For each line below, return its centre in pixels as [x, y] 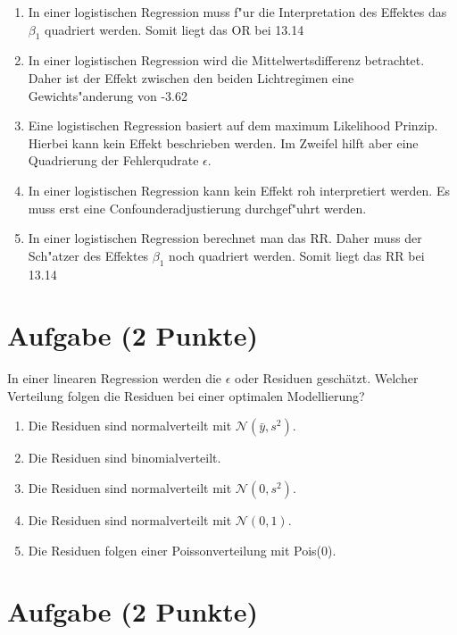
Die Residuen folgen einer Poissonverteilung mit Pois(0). [182, 550]
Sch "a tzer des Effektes [88, 255]
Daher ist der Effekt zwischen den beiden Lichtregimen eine [191, 77]
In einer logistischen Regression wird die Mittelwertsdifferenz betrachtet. [226, 60]
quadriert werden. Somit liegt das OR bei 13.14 [174, 29]
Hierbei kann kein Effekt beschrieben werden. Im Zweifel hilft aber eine [223, 142]
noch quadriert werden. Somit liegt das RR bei [297, 255]
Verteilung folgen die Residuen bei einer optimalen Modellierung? [186, 395]
